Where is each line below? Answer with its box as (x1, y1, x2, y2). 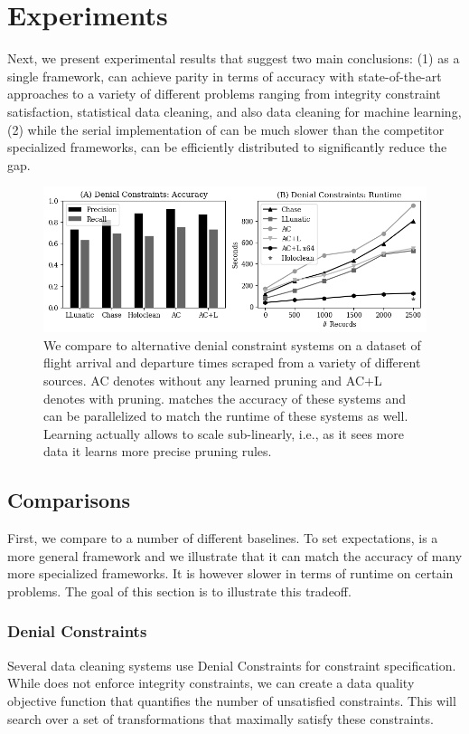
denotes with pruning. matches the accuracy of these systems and (43, 388, 407, 407)
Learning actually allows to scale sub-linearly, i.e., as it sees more (43, 424, 404, 443)
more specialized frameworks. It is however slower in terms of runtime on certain (7, 564, 454, 583)
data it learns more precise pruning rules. (43, 442, 272, 461)
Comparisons (7, 486, 131, 514)
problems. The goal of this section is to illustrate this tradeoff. (7, 581, 352, 600)
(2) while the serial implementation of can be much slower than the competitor (7, 119, 445, 138)
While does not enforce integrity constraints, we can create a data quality (7, 673, 415, 692)
